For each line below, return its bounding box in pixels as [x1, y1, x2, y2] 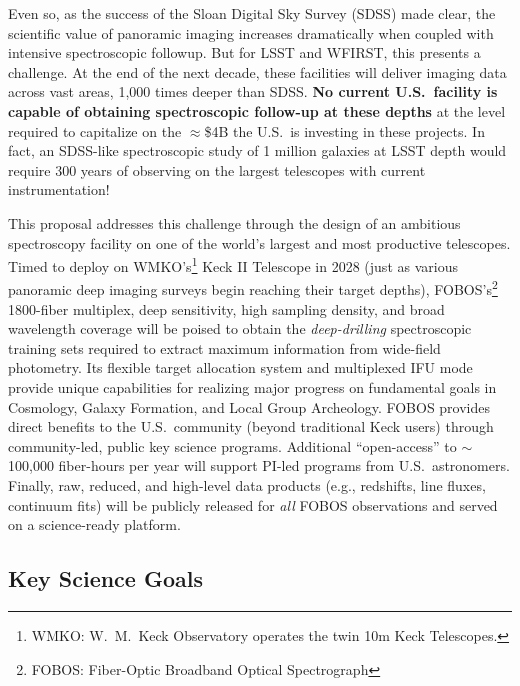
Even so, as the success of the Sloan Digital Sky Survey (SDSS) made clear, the [8, 3, 496, 23]
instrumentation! [8, 179, 110, 200]
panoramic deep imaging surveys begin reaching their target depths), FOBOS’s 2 [8, 276, 498, 300]
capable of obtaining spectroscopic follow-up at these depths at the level [8, 100, 506, 121]
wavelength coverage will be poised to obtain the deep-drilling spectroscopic [8, 318, 472, 339]
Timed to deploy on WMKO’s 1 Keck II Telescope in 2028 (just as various [8, 253, 458, 276]
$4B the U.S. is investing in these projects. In [204, 120, 485, 141]
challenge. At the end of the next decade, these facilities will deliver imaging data [8, 61, 507, 82]
